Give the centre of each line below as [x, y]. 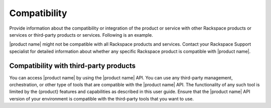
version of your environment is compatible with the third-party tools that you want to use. [102, 98]
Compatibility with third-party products [73, 66]
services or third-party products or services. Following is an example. [81, 35]
